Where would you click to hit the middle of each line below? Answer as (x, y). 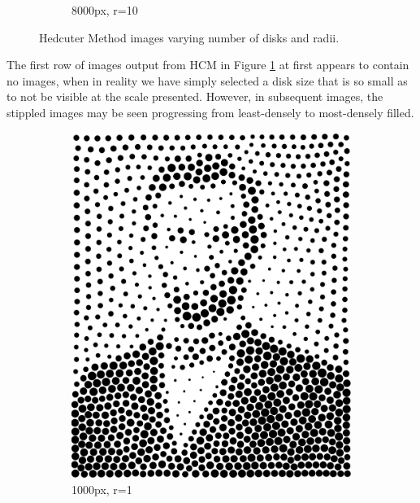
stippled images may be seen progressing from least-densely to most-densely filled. (210, 112)
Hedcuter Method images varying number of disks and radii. (189, 37)
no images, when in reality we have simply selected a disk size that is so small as (207, 80)
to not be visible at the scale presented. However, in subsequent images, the (195, 96)
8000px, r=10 (105, 10)
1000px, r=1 (102, 490)
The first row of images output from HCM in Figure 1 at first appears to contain (208, 65)
